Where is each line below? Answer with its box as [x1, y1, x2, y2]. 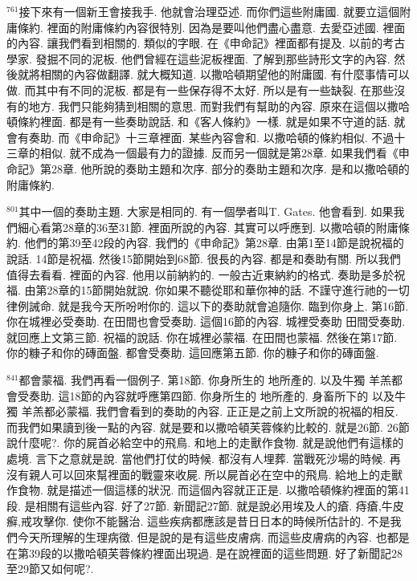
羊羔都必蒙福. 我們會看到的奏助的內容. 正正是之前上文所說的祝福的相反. [21, 403, 399, 420]
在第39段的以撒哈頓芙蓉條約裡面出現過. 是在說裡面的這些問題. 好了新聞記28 [6, 544, 403, 561]
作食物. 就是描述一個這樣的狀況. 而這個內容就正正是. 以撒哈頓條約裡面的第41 [6, 481, 410, 498]
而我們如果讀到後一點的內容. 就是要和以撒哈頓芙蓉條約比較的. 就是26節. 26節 [6, 418, 410, 435]
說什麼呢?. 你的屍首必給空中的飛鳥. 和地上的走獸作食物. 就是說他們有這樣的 [6, 434, 404, 451]
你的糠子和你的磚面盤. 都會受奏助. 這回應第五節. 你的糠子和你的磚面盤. [6, 344, 379, 361]
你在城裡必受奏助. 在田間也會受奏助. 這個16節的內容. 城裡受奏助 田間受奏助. [6, 313, 406, 330]
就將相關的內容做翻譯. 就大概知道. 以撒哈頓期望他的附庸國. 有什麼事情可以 [17, 66, 410, 83]
